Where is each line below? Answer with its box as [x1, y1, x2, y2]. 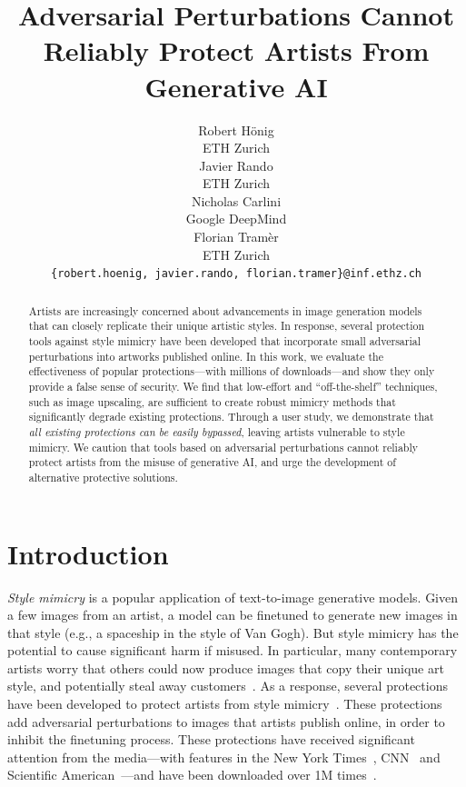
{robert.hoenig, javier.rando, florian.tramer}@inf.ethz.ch [50, 267, 422, 281]
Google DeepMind [185, 209, 287, 228]
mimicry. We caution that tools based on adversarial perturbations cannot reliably [28, 439, 419, 454]
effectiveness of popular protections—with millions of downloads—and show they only [28, 364, 435, 379]
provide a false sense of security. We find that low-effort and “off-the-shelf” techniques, [28, 378, 438, 393]
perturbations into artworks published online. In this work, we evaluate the [28, 348, 383, 364]
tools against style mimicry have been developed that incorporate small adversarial [28, 334, 421, 349]
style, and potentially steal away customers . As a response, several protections [7, 676, 448, 695]
